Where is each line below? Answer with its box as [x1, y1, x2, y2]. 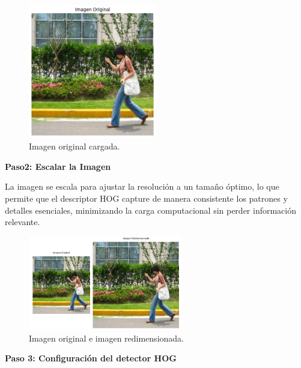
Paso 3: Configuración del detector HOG [5, 352, 177, 364]
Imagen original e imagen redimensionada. [29, 331, 184, 344]
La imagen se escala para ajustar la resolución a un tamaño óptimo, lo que [5, 180, 279, 193]
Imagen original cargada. [29, 140, 120, 152]
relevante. [5, 216, 40, 228]
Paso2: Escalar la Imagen [5, 160, 111, 172]
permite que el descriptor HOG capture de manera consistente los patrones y [5, 192, 288, 205]
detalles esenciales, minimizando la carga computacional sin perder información [5, 204, 297, 216]
